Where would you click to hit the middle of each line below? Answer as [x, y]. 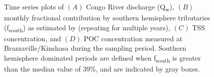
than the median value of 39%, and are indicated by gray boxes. [102, 69]
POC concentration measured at [133, 38]
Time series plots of [34, 6]
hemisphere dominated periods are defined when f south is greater [102, 58]
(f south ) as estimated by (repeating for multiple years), [87, 28]
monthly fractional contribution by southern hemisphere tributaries [107, 18]
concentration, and [33, 38]
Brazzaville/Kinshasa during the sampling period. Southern [95, 48]
